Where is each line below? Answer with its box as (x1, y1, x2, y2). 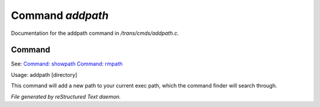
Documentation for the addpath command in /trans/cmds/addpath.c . (11, 30, 179, 37)
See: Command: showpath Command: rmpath (11, 60, 123, 67)
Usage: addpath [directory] (11, 71, 78, 78)
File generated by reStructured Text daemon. (11, 93, 121, 100)
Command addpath (11, 9, 109, 22)
